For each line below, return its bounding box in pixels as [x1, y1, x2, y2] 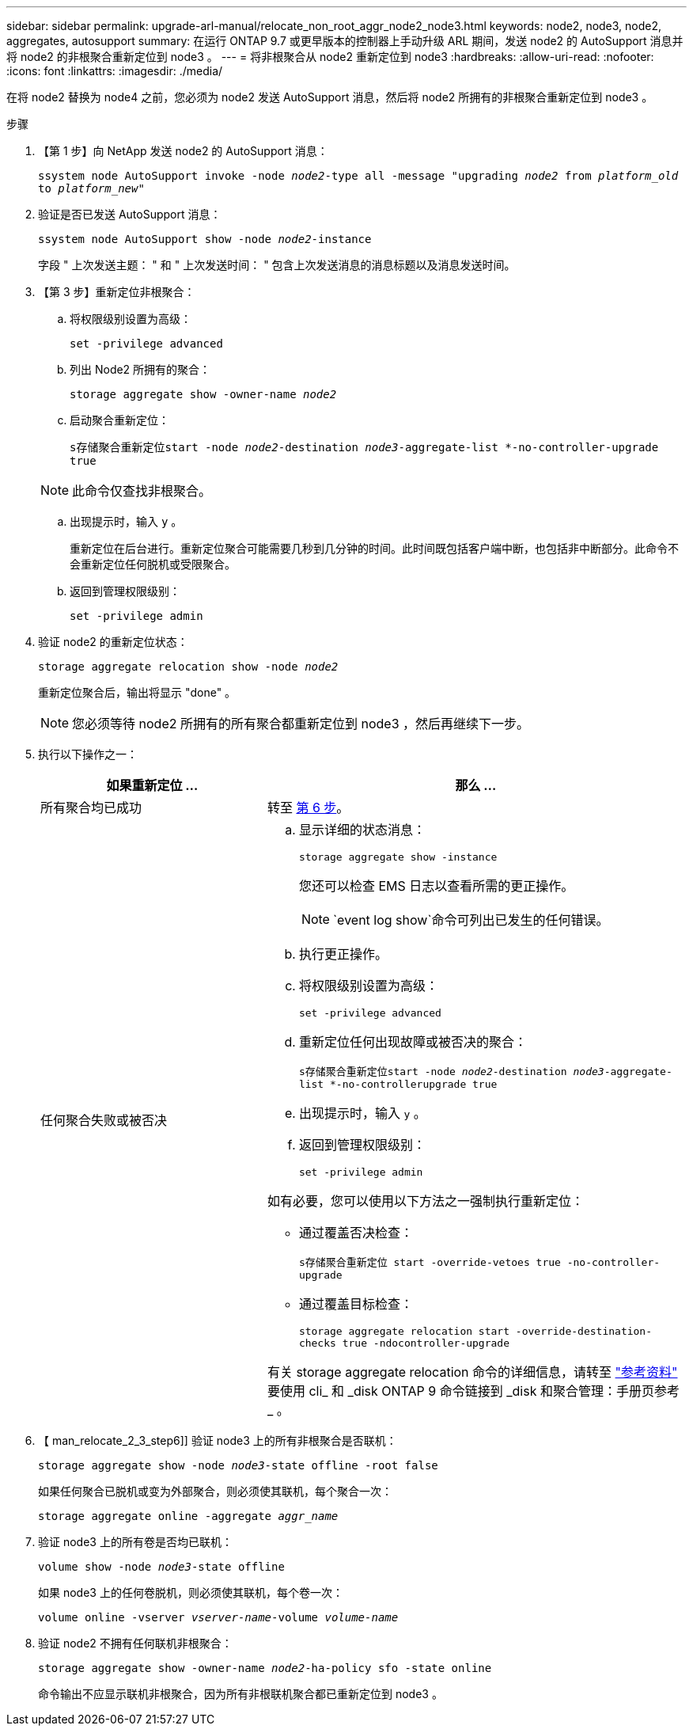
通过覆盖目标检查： [298, 1296, 413, 1312]
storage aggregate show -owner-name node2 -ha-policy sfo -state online [38, 1662, 492, 1674]
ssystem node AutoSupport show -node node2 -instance [38, 233, 372, 245]
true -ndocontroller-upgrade [342, 1337, 509, 1349]
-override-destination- [515, 1325, 653, 1337]
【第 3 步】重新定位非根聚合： [38, 285, 195, 298]
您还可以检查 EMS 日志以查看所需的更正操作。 [298, 878, 574, 894]
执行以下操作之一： [38, 747, 138, 761]
